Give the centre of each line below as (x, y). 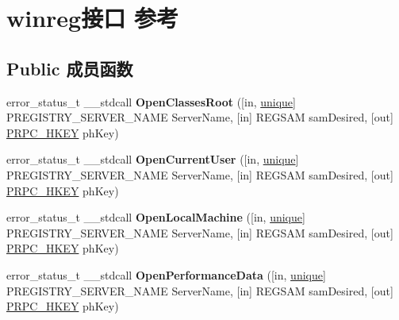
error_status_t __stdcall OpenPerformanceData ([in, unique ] (166, 274)
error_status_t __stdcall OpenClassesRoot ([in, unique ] (151, 101)
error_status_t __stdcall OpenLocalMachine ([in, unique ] (156, 217)
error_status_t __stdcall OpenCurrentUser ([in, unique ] (153, 159)
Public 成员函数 (70, 68)
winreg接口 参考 (92, 18)
